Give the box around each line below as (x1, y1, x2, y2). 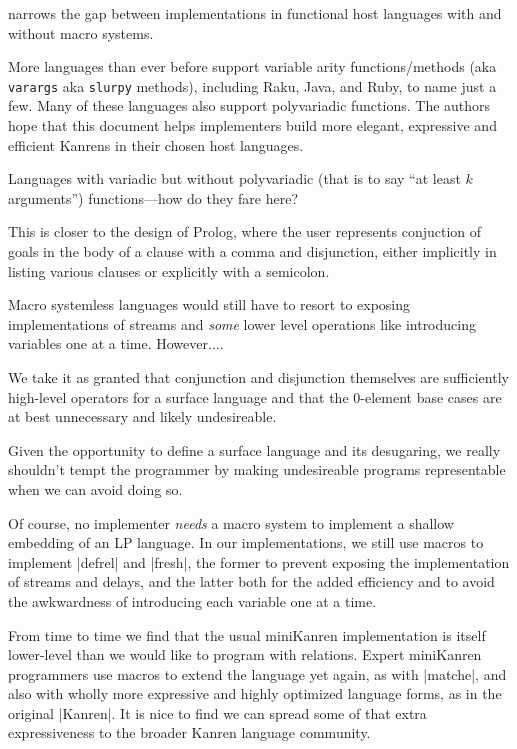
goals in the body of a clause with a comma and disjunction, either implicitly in (8, 241, 497, 261)
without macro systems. (8, 22, 154, 43)
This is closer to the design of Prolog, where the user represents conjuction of (8, 221, 482, 242)
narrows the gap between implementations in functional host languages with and (8, 3, 502, 23)
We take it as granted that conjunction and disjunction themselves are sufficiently (8, 366, 509, 387)
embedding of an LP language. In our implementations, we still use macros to (8, 532, 484, 553)
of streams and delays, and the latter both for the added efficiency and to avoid (8, 571, 495, 592)
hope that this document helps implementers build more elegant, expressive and (8, 115, 497, 136)
